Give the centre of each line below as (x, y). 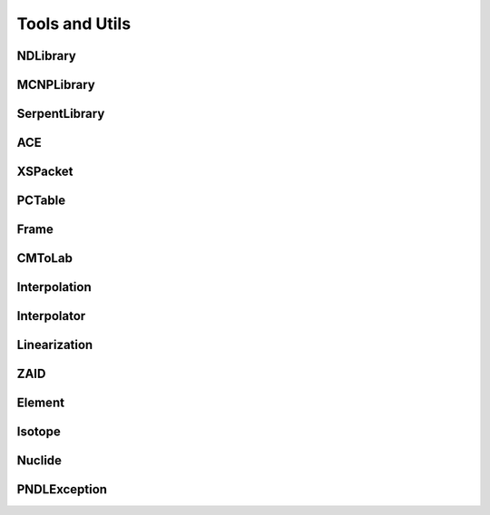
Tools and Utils (74, 24)
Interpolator (51, 316)
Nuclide (39, 461)
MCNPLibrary (56, 85)
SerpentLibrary (61, 114)
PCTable (41, 201)
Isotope (39, 432)
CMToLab (44, 258)
